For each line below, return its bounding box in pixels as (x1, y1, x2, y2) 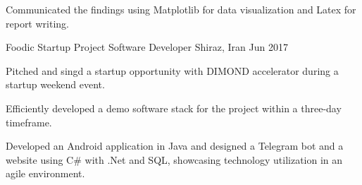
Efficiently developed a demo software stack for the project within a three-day (6, 100, 342, 115)
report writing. (6, 16, 69, 30)
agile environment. (6, 166, 85, 181)
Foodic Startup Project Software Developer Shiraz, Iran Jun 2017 (6, 40, 288, 54)
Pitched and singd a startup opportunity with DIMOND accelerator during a (6, 63, 339, 78)
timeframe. (6, 114, 52, 129)
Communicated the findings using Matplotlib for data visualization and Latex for (6, 2, 356, 16)
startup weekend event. (6, 77, 105, 92)
